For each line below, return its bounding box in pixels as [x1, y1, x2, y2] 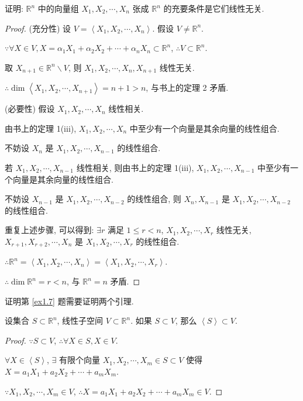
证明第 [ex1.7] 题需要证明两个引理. [5, 294, 134, 307]
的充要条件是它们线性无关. [163, 2, 264, 14]
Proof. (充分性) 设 [5, 22, 71, 34]
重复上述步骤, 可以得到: [5, 224, 94, 236]
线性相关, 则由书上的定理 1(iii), [76, 162, 194, 174]
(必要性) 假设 [5, 102, 55, 115]
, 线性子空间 [57, 314, 104, 327]
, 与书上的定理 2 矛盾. [146, 81, 229, 94]
